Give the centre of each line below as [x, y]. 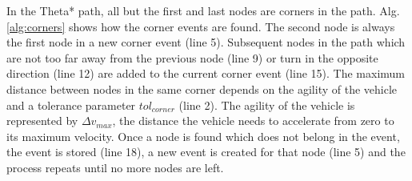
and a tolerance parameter [71, 105]
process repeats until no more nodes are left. [115, 167]
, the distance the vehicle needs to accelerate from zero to [253, 121]
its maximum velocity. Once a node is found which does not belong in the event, [203, 136]
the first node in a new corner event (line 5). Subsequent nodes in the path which [206, 42]
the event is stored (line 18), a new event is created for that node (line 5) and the [206, 152]
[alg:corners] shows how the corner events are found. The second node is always [201, 26]
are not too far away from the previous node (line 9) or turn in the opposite [192, 57]
